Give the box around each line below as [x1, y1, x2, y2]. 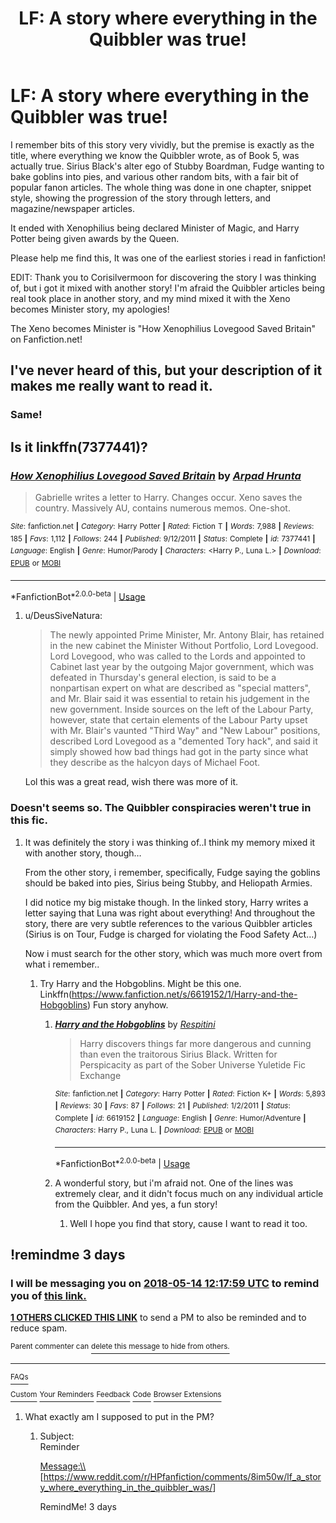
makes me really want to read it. [10, 378, 213, 395]
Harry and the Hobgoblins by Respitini [54, 1018, 216, 1030]
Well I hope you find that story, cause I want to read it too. [69, 1217, 308, 1229]
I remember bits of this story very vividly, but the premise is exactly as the [10, 138, 315, 151]
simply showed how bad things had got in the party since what [49, 746, 309, 758]
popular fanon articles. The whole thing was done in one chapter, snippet [10, 181, 312, 193]
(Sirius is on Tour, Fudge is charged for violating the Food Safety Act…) [24, 928, 318, 940]
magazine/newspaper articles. [10, 202, 136, 214]
